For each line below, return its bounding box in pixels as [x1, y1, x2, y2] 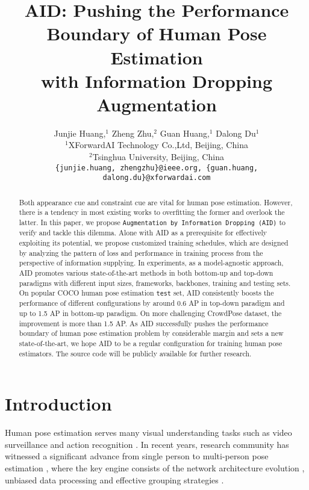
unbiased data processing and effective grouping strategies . [5, 473, 224, 486]
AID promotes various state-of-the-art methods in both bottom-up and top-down [19, 267, 273, 278]
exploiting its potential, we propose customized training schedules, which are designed [19, 237, 289, 247]
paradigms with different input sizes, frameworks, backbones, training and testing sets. [19, 278, 291, 288]
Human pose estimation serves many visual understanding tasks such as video [5, 426, 292, 439]
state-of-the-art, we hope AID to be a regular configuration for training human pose [19, 338, 282, 348]
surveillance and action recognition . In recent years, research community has [5, 438, 289, 450]
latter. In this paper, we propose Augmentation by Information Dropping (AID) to [19, 217, 286, 228]
